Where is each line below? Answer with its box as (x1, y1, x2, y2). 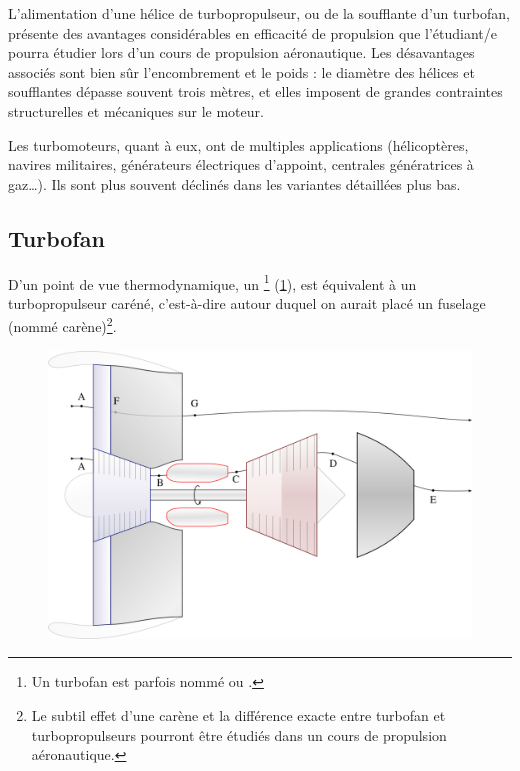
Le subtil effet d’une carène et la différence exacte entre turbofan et (31, 705, 446, 726)
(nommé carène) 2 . (8, 313, 117, 337)
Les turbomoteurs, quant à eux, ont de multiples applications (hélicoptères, (8, 134, 469, 155)
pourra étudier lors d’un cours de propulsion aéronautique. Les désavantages (8, 42, 475, 63)
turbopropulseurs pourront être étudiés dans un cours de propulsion (31, 724, 447, 745)
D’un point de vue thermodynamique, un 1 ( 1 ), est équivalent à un (8, 270, 417, 294)
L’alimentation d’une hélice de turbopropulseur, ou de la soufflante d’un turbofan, (8, 3, 510, 23)
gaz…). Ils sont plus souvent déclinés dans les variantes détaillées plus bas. (8, 173, 461, 194)
